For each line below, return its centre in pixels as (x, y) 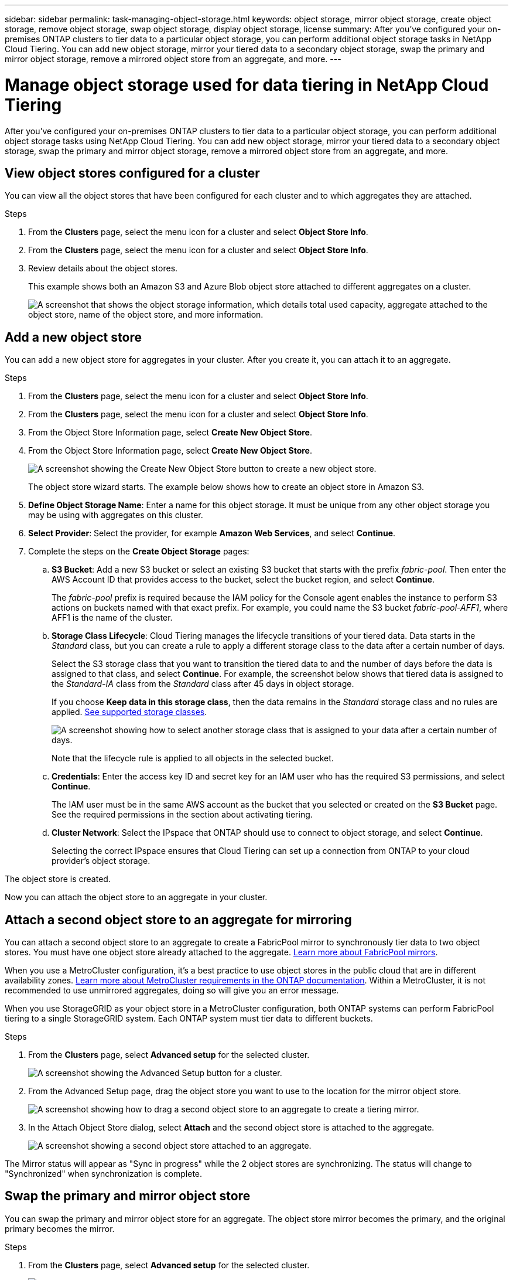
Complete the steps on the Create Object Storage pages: (139, 552)
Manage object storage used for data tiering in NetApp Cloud (247, 85)
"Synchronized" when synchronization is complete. (104, 1174)
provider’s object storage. (101, 861)
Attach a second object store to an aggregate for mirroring (178, 920)
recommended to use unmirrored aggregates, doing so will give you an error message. (172, 990)
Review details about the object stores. (103, 268)
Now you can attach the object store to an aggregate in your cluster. (136, 897)
